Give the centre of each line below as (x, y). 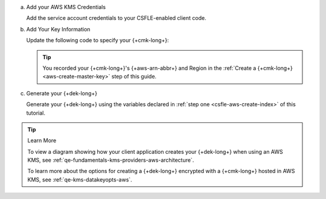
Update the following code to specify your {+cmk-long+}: (97, 40)
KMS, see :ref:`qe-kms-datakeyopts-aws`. (80, 179)
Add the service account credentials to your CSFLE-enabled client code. (116, 18)
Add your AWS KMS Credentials (66, 7)
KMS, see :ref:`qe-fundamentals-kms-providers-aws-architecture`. (111, 160)
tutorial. (36, 113)
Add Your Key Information (58, 29)
